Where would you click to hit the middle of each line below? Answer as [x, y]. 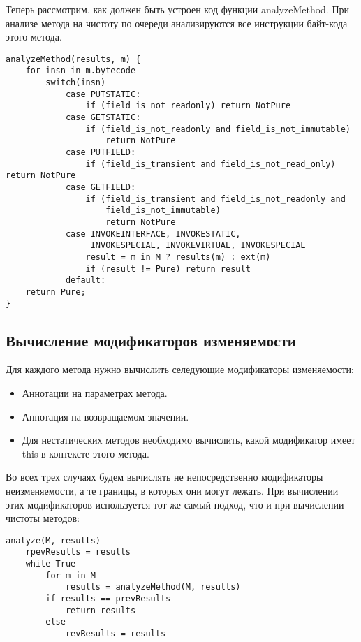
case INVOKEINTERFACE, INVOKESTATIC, [153, 234]
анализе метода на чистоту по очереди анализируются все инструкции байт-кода [177, 23]
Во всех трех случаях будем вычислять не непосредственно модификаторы [164, 477]
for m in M [71, 575]
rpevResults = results [78, 552]
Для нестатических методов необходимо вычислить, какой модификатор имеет [189, 440]
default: [86, 280]
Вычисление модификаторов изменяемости [151, 340]
